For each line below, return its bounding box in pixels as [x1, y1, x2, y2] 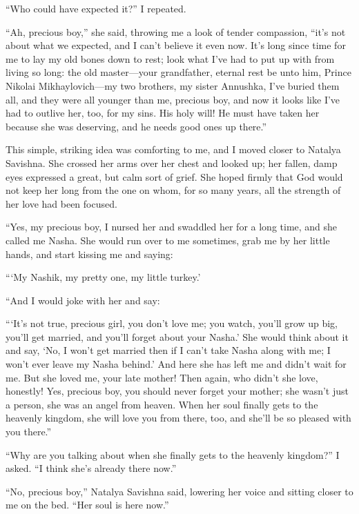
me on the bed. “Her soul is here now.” [6, 497, 169, 512]
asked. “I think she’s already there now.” [6, 461, 177, 475]
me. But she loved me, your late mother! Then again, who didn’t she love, [6, 370, 318, 384]
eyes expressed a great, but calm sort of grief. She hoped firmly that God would [6, 169, 343, 184]
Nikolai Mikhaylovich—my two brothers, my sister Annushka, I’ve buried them [6, 78, 340, 92]
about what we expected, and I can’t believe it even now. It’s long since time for [6, 38, 346, 52]
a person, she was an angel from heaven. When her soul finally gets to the [6, 397, 318, 411]
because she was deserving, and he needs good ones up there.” [6, 119, 267, 133]
